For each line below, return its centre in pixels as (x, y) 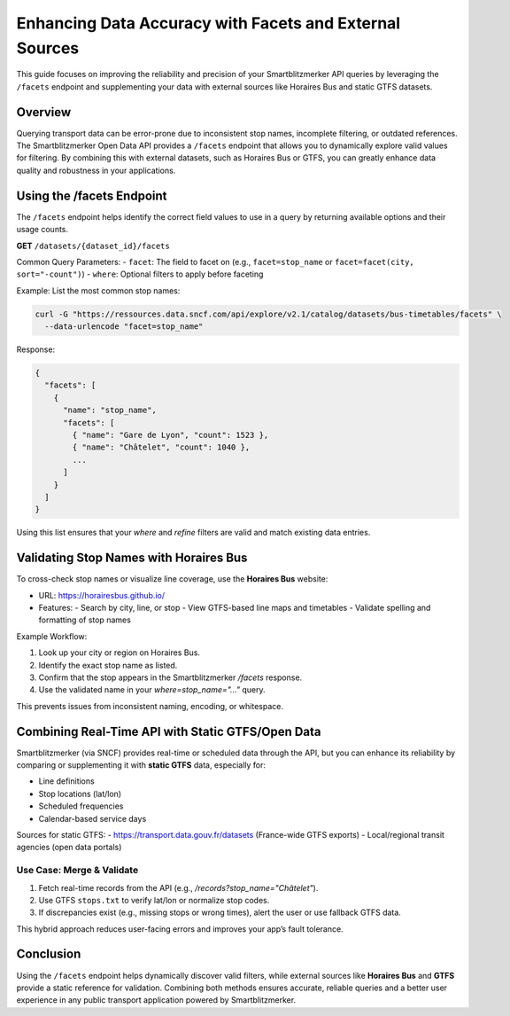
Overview (44, 112)
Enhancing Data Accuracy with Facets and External (209, 23)
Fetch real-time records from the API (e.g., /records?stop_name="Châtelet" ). (178, 887)
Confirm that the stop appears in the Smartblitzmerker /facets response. (170, 677)
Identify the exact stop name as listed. (108, 665)
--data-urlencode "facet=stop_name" (124, 327)
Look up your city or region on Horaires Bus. (120, 653)
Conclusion (49, 954)
